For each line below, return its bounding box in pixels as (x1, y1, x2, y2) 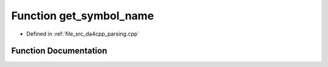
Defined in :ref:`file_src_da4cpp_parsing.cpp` (26, 30, 140, 37)
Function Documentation (11, 46, 108, 56)
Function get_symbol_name (11, 9, 154, 22)
